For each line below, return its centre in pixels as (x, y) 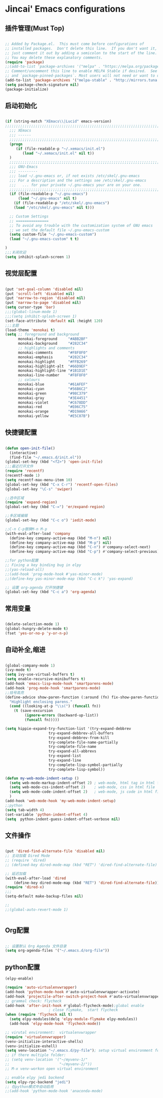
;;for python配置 (22, 561)
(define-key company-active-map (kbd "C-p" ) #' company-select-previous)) (85, 552)
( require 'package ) (25, 62)
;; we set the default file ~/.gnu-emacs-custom (59, 230)
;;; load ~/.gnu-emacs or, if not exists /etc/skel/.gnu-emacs (74, 176)
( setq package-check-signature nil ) (42, 85)
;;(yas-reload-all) (25, 569)
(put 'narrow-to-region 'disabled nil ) (45, 298)
